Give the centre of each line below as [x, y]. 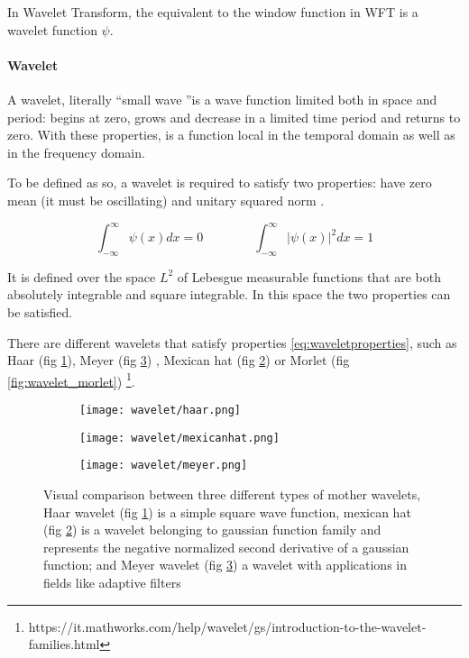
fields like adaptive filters [112, 582]
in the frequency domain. [76, 152]
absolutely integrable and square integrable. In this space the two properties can [229, 294]
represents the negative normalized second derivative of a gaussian [226, 547]
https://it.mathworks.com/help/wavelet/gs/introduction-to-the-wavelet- [227, 626]
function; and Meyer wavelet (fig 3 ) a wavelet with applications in [225, 565]
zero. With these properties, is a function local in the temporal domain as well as [231, 135]
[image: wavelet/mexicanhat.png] [179, 438]
